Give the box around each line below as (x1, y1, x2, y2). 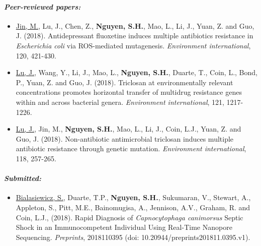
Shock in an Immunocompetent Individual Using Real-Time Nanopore (16, 222, 232, 232)
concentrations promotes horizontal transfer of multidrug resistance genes (16, 87, 242, 97)
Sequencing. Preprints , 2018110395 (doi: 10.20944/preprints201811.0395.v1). (16, 231, 250, 242)
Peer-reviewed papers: (4, 1, 81, 12)
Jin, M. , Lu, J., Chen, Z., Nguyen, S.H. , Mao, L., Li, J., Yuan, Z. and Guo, (16, 20, 254, 31)
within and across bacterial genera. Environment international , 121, (16, 96, 224, 107)
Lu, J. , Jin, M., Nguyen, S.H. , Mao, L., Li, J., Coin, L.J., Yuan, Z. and (16, 124, 241, 134)
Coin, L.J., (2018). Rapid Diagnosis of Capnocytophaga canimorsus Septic (16, 212, 243, 222)
